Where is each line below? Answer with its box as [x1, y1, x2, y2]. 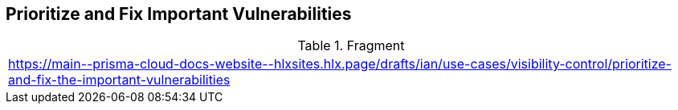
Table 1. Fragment [297, 37, 405, 54]
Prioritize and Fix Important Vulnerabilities [6, 4, 352, 24]
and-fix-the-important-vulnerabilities [8, 72, 231, 88]
